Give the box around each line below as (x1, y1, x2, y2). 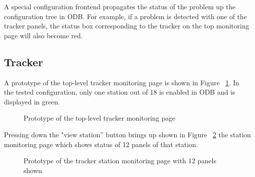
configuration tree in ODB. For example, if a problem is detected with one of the (4, 11, 247, 21)
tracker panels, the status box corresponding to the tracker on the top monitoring (4, 21, 249, 31)
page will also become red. (4, 30, 83, 40)
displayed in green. (4, 96, 60, 106)
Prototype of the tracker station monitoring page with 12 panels (24, 155, 216, 166)
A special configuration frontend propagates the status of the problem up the (4, 1, 236, 11)
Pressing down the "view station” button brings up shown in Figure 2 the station (4, 129, 251, 139)
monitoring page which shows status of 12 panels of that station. (4, 139, 198, 149)
